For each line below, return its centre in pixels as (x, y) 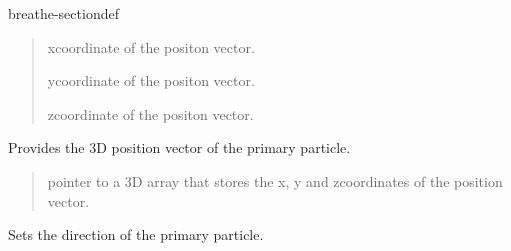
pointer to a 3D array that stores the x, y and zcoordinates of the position (275, 180)
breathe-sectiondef (63, 13)
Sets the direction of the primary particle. (136, 234)
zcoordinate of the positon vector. (150, 113)
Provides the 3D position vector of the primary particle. (179, 147)
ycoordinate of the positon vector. (151, 80)
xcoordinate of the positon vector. (151, 46)
